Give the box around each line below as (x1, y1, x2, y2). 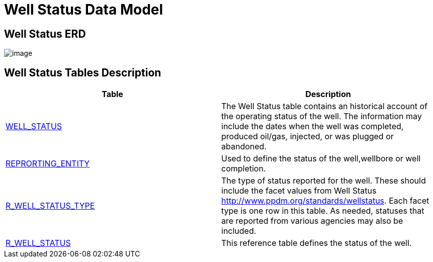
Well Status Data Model (4, 1, 163, 18)
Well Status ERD (4, 27, 86, 40)
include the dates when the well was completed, (221, 121, 404, 132)
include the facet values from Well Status (221, 186, 377, 196)
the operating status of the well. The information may (221, 111, 422, 122)
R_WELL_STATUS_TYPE (6, 201, 95, 211)
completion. (221, 163, 266, 174)
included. (221, 226, 256, 236)
